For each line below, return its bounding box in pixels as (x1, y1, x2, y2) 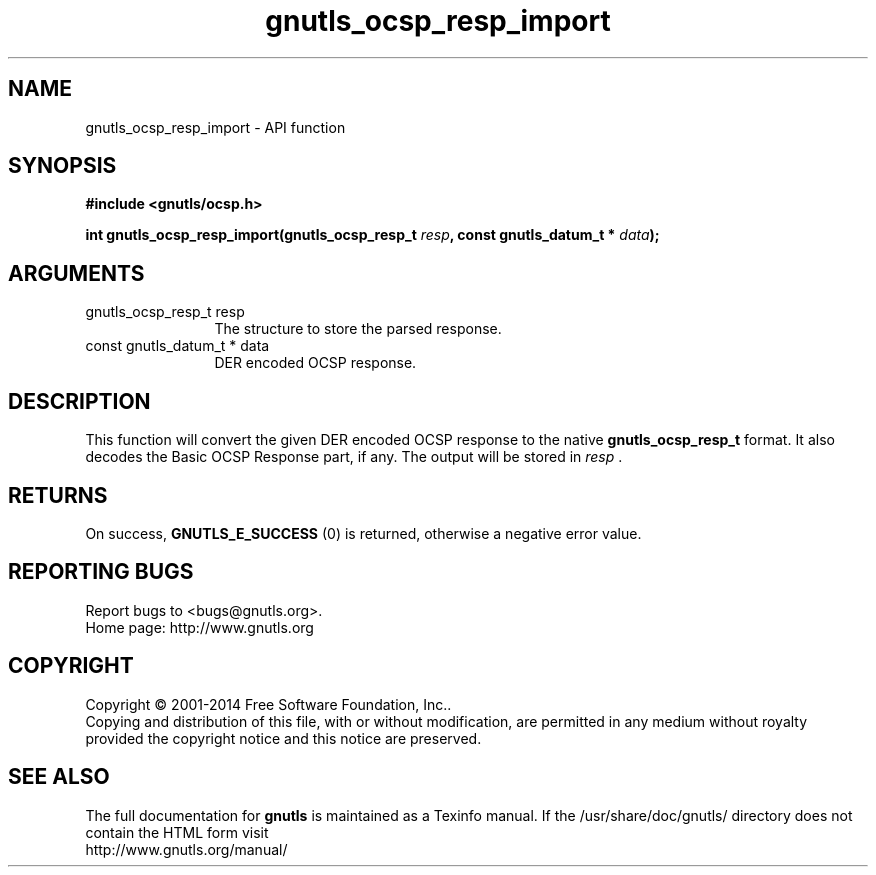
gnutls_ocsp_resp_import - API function (85, 118, 346, 136)
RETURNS (8, 482, 108, 508)
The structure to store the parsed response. (214, 320, 502, 338)
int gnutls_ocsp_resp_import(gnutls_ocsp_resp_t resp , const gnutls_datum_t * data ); (85, 226, 660, 244)
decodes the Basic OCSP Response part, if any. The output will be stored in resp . (85, 448, 623, 466)
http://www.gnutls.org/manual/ (85, 840, 288, 858)
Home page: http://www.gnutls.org (85, 618, 314, 636)
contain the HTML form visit (85, 823, 269, 841)
